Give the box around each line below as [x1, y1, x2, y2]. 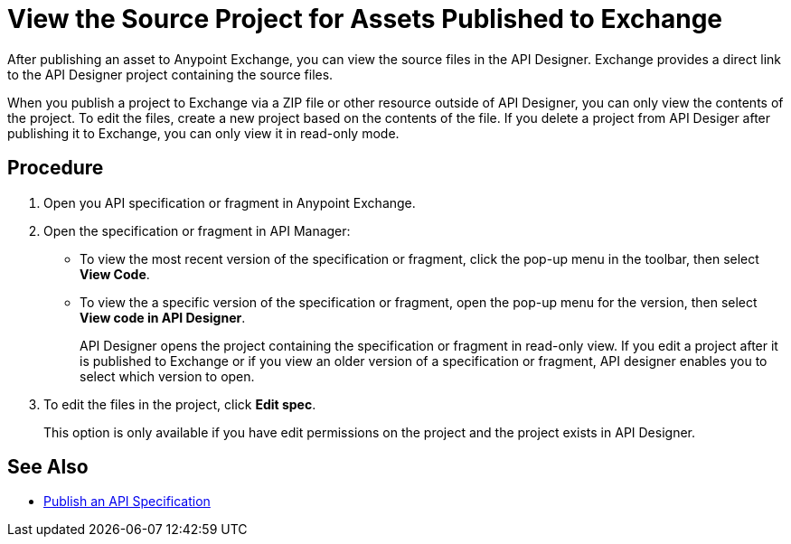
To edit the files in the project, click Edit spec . [43, 396, 316, 412]
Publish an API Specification [43, 493, 211, 510]
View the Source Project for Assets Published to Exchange [7, 4, 723, 34]
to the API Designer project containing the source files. [7, 66, 334, 82]
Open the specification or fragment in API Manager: [43, 222, 351, 239]
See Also [7, 455, 89, 479]
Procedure [7, 156, 104, 180]
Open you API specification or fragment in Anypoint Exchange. [43, 194, 416, 211]
